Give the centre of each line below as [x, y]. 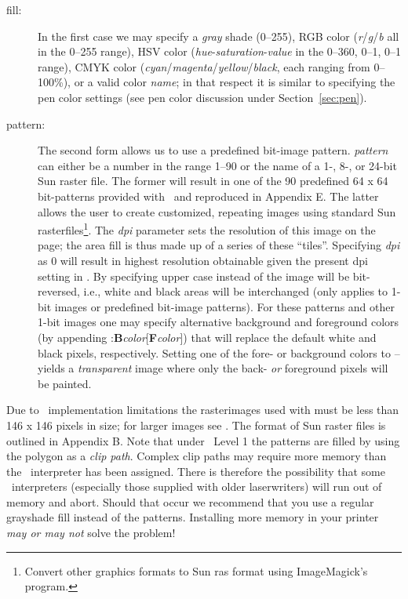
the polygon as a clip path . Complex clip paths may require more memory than [197, 456]
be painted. [65, 383]
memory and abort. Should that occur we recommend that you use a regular [190, 501]
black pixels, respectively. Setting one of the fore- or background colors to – [219, 352]
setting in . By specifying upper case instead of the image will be [194, 276]
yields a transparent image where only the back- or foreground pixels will [213, 368]
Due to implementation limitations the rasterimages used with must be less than [203, 410]
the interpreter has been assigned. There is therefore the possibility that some [196, 471]
